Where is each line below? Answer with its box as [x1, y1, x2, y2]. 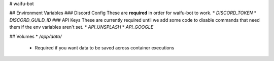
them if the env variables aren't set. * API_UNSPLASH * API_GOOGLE [9, 24, 154, 30]
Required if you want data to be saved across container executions [35, 44, 175, 50]
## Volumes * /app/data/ [9, 33, 62, 39]
